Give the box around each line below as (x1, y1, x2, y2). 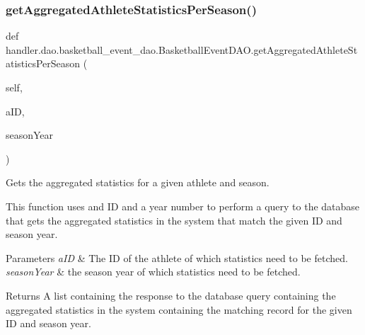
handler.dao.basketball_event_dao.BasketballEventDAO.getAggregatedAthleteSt (6, 42, 358, 57)
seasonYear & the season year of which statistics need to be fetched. (6, 264, 301, 279)
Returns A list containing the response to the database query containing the (6, 288, 336, 302)
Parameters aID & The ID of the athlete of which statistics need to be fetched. (6, 250, 348, 265)
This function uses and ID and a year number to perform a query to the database (6, 198, 360, 213)
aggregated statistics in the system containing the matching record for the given (6, 302, 352, 317)
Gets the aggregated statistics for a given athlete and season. (6, 175, 270, 190)
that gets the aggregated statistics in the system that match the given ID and (6, 212, 342, 227)
